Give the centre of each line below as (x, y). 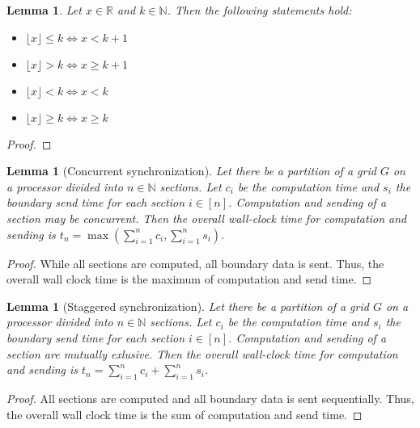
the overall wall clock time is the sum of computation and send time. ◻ (185, 414)
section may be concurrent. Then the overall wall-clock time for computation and (207, 218)
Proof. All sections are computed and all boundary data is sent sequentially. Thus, (210, 398)
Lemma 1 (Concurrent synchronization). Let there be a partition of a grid (191, 171)
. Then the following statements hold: (259, 10)
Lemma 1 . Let (44, 10)
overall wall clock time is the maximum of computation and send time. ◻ (189, 279)
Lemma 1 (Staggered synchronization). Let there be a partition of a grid (188, 306)
